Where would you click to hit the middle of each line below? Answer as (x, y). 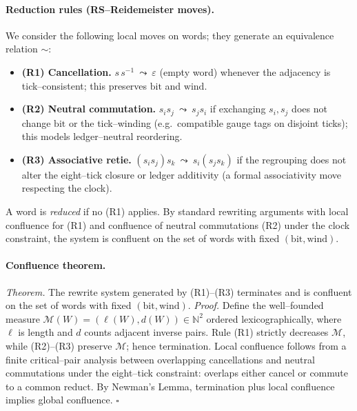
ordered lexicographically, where (274, 318)
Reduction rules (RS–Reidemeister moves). (110, 9)
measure (23, 318)
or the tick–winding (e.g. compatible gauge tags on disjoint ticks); (208, 122)
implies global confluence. (59, 400)
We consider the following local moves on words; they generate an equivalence (170, 35)
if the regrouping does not (292, 159)
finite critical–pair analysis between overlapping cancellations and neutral (160, 359)
